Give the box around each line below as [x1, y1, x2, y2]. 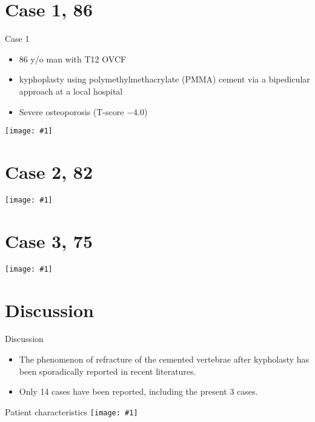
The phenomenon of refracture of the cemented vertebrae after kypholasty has [19, 353, 310, 366]
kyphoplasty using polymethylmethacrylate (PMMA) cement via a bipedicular [19, 73, 310, 85]
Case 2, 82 [5, 159, 93, 184]
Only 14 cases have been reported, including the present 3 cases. [19, 385, 258, 398]
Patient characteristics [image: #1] [5, 405, 138, 418]
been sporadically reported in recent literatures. [19, 364, 196, 377]
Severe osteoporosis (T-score [19, 105, 124, 118]
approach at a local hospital [19, 84, 123, 97]
